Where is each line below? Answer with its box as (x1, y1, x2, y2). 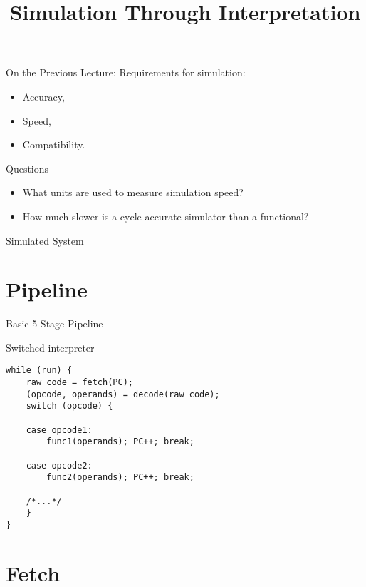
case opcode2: (26, 460, 93, 471)
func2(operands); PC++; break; (46, 472, 194, 483)
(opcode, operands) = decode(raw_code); (26, 389, 220, 399)
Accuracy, (22, 88, 65, 103)
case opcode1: (26, 424, 93, 435)
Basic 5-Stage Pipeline (6, 316, 103, 331)
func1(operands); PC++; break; (46, 437, 194, 447)
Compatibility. (22, 137, 85, 152)
